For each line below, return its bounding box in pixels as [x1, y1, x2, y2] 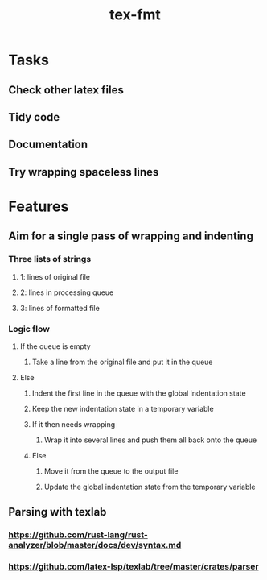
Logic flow [8, 323, 51, 334]
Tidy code [8, 110, 60, 124]
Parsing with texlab [8, 505, 107, 519]
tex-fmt [109, 6, 161, 24]
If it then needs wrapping [31, 419, 116, 429]
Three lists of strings [8, 254, 92, 265]
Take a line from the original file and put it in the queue [31, 357, 213, 367]
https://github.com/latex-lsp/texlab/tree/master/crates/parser [8, 561, 259, 573]
